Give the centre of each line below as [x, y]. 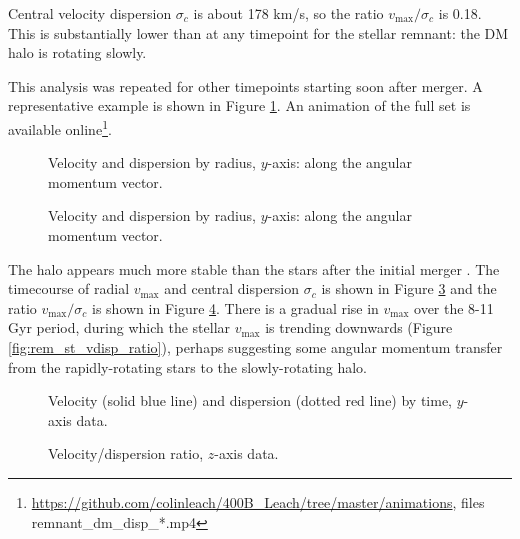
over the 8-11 [454, 307]
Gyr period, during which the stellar [119, 327]
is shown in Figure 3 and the [409, 288]
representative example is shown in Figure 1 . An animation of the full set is [239, 105]
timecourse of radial [69, 288]
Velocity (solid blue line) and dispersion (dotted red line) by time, [250, 400]
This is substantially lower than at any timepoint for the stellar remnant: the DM [258, 32]
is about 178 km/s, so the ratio [288, 13]
